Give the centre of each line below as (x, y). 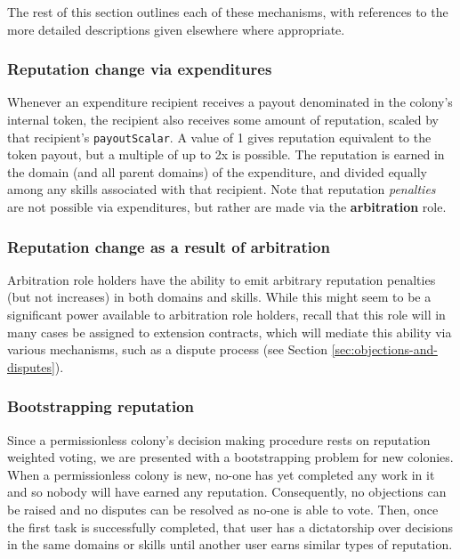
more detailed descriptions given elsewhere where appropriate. (176, 29)
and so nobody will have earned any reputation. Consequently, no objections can (227, 492)
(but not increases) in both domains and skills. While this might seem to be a (219, 297)
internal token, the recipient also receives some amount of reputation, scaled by (223, 119)
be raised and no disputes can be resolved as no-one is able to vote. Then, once (223, 509)
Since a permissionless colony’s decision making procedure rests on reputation (219, 439)
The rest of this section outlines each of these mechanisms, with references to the (228, 12)
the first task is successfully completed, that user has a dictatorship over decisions (230, 527)
